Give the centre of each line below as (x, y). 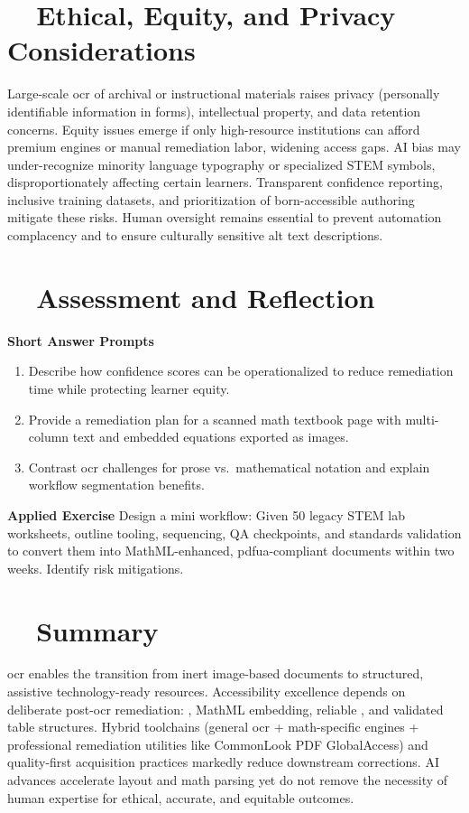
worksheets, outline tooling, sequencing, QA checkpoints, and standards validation (234, 533)
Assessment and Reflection (206, 297)
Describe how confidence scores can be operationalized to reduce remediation (241, 371)
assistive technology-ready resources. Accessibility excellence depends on (207, 692)
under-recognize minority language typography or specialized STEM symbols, (221, 164)
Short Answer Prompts (81, 340)
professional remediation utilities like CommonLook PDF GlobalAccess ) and (218, 744)
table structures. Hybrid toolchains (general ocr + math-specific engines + (213, 727)
